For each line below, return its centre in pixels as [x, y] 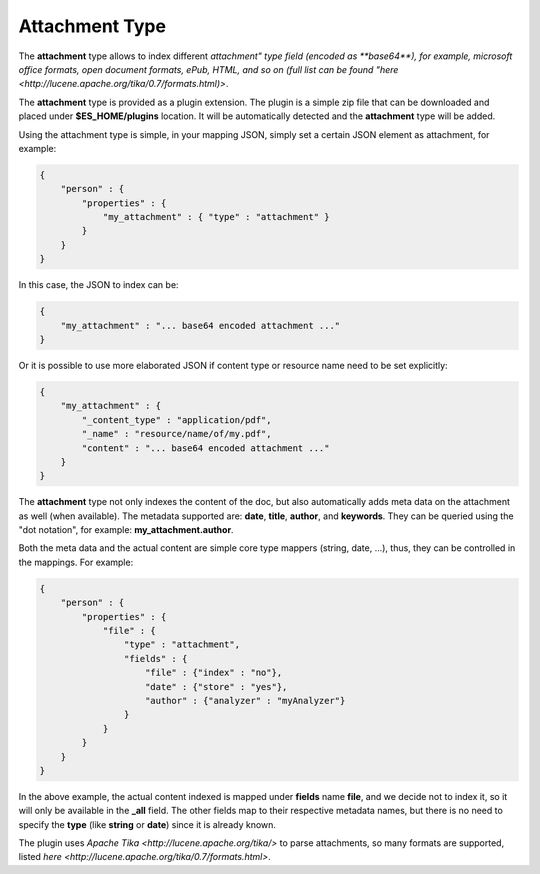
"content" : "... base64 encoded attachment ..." [205, 448]
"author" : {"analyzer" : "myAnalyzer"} [245, 700]
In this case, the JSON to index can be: [98, 285]
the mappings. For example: [76, 562]
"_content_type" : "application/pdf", [176, 419]
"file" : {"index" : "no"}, [214, 673]
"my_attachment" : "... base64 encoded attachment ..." [200, 325]
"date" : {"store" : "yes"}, [216, 686]
